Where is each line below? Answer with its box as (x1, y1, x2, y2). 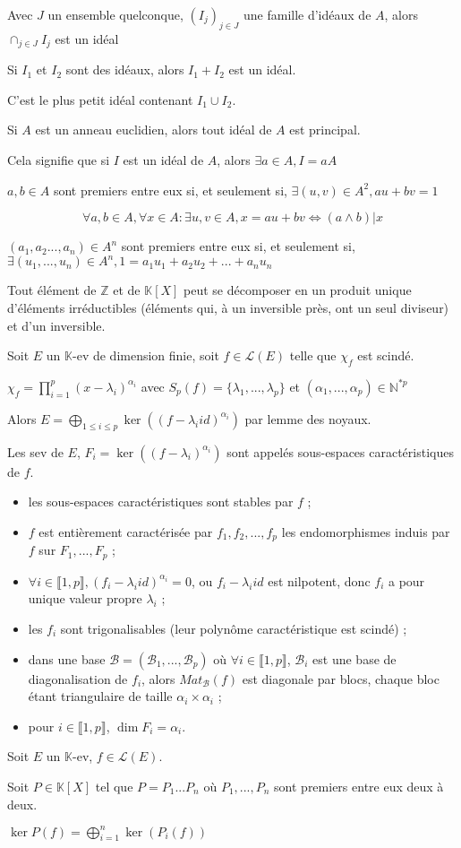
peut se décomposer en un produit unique (184, 281, 412, 299)
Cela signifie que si (7, 151, 110, 169)
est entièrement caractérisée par (38, 522, 213, 541)
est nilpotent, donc (268, 571, 371, 590)
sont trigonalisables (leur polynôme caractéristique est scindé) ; (60, 619, 407, 637)
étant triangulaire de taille (28, 687, 173, 705)
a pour (388, 571, 425, 590)
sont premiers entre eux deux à (274, 776, 444, 795)
